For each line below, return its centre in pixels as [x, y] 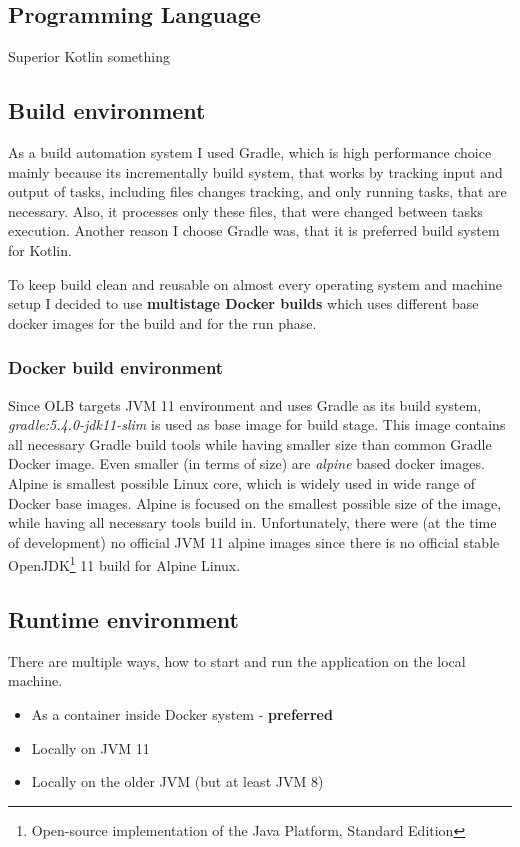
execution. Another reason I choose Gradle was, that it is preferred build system [254, 230]
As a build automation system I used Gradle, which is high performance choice [250, 152]
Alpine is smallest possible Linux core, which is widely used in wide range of [242, 482]
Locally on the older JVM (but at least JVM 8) [177, 781]
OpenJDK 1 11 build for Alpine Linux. [124, 563]
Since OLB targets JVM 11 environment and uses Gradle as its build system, [245, 404]
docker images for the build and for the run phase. [162, 322]
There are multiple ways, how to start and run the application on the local [237, 660]
